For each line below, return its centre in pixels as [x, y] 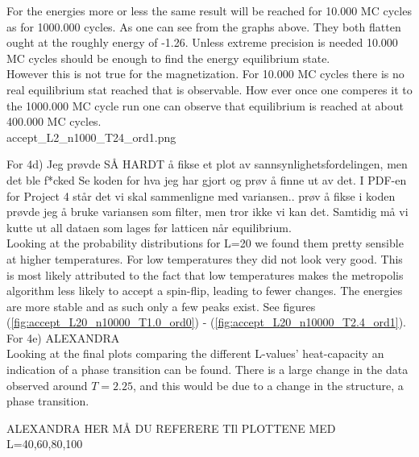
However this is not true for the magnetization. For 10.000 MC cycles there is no [205, 74]
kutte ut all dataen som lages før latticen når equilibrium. [149, 227]
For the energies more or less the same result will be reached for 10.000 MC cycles [209, 10]
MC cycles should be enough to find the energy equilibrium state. [168, 58]
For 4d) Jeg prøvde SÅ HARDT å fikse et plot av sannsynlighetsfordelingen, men [207, 164]
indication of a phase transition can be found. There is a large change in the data [207, 370]
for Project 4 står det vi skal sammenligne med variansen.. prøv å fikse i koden [201, 195]
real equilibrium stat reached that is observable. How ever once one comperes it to [209, 89]
